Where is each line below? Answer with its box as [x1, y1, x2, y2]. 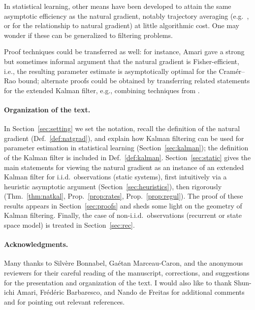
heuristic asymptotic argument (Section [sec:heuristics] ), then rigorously [4, 181, 222, 191]
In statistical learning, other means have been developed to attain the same [4, 1, 231, 11]
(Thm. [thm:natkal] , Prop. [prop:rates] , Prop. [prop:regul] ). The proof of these [4, 191, 243, 201]
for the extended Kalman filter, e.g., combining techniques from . [4, 85, 200, 95]
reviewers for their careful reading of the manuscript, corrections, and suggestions [4, 268, 250, 278]
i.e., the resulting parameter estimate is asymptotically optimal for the [4, 66, 217, 76]
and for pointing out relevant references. [4, 296, 125, 307]
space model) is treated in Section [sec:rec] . [4, 220, 135, 230]
